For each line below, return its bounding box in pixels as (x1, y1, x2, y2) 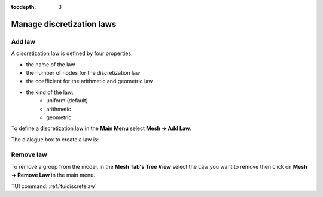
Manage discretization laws (11, 19, 117, 29)
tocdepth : (11, 4, 36, 10)
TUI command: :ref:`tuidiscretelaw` (11, 183, 97, 190)
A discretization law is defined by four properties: (11, 50, 133, 57)
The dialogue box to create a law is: (11, 135, 99, 143)
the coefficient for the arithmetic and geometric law (26, 78, 153, 85)
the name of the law (26, 60, 75, 68)
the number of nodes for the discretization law (26, 69, 141, 76)
